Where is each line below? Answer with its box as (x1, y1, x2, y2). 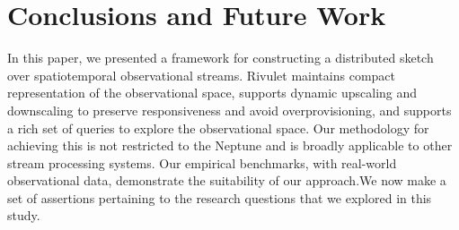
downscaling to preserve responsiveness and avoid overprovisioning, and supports (7, 100, 452, 119)
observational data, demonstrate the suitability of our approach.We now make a (7, 171, 446, 190)
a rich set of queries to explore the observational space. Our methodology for (7, 118, 429, 137)
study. (7, 206, 40, 225)
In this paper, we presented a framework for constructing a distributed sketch (7, 48, 434, 67)
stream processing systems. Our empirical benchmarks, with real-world (7, 153, 397, 172)
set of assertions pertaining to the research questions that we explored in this (7, 188, 432, 207)
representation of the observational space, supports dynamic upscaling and (7, 83, 418, 102)
